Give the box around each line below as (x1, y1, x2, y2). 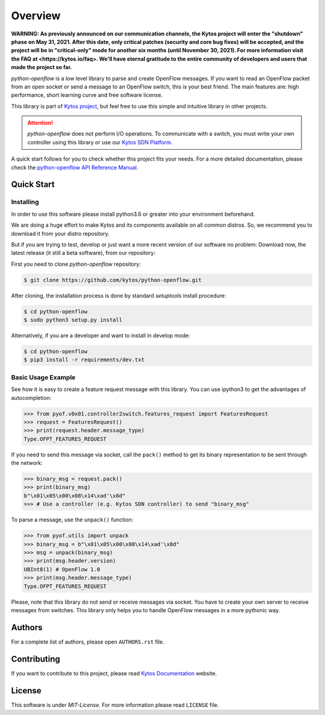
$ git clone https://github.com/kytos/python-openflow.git (23, 277, 202, 283)
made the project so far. (11, 64, 72, 71)
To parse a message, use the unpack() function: (11, 516, 134, 523)
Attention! (27, 119, 54, 126)
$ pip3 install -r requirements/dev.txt (23, 357, 144, 363)
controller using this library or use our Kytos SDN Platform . (27, 138, 173, 146)
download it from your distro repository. (11, 230, 110, 237)
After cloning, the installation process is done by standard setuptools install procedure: (11, 292, 226, 299)
